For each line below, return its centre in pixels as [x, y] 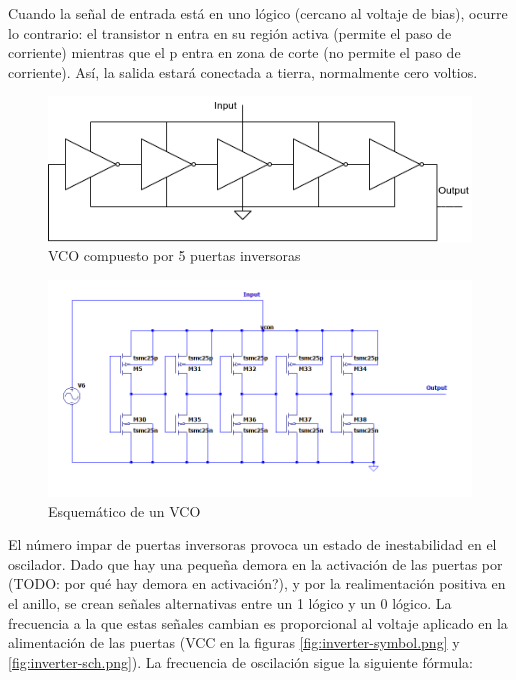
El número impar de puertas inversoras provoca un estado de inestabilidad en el [252, 544]
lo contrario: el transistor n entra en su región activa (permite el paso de [230, 32]
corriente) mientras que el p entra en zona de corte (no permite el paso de [234, 52]
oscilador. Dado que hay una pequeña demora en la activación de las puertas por [255, 563]
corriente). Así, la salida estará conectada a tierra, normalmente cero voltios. [243, 71]
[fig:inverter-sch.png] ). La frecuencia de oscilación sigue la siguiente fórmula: [240, 661]
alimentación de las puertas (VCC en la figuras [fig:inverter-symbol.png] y [234, 642]
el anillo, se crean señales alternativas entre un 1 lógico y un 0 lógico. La [230, 603]
